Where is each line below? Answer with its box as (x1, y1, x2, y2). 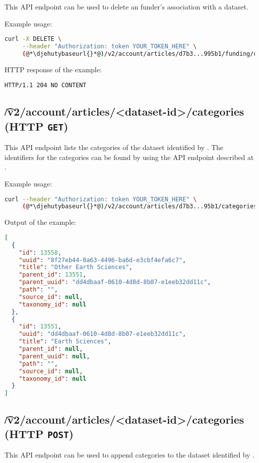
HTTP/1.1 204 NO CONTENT (4, 82, 86, 89)
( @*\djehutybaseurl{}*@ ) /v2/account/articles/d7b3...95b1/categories (22, 203, 258, 210)
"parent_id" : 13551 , (18, 271, 86, 279)
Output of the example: (4, 217, 76, 227)
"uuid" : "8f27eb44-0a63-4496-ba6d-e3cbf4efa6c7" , (18, 256, 186, 264)
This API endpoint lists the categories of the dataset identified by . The (4, 142, 224, 153)
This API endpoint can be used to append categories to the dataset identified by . (4, 450, 255, 460)
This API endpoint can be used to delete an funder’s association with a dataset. (4, 1, 249, 11)
